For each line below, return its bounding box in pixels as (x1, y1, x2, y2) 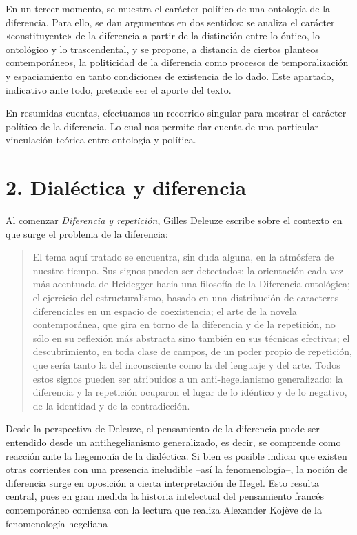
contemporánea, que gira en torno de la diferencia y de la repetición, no (32, 317, 336, 332)
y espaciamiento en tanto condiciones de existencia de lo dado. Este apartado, (6, 68, 334, 83)
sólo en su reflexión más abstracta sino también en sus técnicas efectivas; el (32, 330, 350, 345)
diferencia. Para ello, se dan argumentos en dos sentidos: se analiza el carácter (6, 14, 335, 29)
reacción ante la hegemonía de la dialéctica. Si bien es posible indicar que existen (6, 448, 347, 463)
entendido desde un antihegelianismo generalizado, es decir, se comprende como (6, 434, 341, 449)
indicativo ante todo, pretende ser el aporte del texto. (6, 82, 232, 97)
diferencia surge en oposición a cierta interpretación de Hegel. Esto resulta (6, 475, 319, 489)
